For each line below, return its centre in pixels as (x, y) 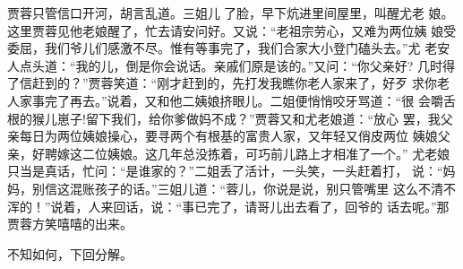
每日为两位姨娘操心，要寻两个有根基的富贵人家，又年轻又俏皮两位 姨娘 (228, 136)
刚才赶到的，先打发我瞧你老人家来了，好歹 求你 (297, 83)
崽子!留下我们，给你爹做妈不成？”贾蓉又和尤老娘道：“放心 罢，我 (249, 118)
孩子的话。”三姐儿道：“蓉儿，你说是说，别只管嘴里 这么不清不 (275, 188)
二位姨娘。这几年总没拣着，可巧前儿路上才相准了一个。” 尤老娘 (266, 153)
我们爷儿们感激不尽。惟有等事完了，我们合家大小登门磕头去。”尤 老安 (247, 48)
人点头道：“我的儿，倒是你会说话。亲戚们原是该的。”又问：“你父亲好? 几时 (225, 65)
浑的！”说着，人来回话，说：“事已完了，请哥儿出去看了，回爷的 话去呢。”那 (228, 206)
